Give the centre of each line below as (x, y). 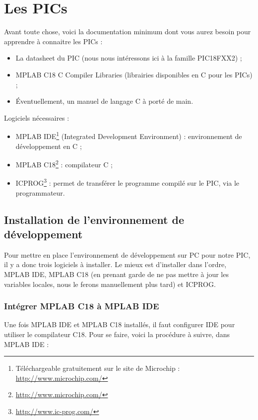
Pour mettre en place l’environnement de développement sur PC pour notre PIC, (127, 254)
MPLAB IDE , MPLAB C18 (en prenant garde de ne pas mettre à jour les (116, 274)
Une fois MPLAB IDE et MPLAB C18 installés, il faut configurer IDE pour (120, 324)
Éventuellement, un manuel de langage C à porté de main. (104, 101)
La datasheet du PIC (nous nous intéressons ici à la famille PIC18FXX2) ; (129, 58)
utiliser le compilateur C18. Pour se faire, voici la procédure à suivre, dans (117, 334)
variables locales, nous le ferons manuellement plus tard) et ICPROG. (110, 284)
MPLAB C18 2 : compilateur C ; (64, 164)
